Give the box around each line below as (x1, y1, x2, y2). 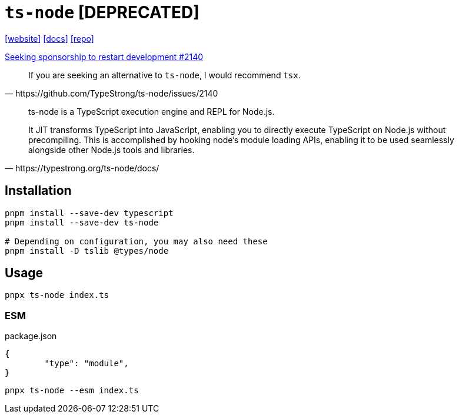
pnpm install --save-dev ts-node (5, 217, 159, 227)
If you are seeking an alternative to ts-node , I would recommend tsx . (28, 69, 301, 80)
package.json (5, 331, 57, 341)
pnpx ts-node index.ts (5, 290, 109, 300)
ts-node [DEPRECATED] (5, 2, 199, 22)
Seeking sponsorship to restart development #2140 (5, 51, 204, 62)
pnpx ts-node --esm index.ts (5, 386, 139, 396)
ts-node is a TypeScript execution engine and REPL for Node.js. (28, 106, 275, 117)
